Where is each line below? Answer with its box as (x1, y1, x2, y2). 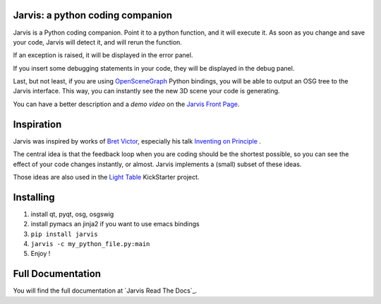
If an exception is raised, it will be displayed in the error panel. (13, 51, 193, 59)
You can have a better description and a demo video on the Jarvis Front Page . (13, 100, 240, 108)
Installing (13, 191, 56, 203)
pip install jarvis (30, 230, 98, 238)
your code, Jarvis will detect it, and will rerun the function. (13, 37, 183, 46)
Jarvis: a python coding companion (13, 9, 173, 21)
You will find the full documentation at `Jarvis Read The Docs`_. (13, 286, 198, 295)
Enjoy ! (30, 250, 51, 258)
